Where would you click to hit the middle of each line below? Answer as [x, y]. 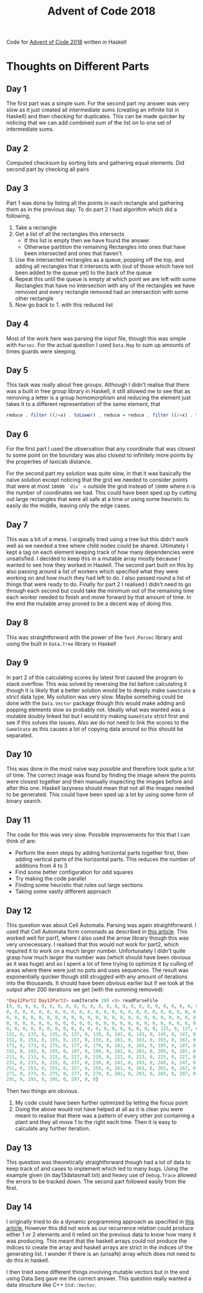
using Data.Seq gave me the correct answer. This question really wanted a [99, 1278]
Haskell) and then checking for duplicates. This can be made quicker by [96, 116]
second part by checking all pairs [48, 169]
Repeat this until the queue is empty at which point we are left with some [105, 279]
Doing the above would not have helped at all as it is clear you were [99, 1109]
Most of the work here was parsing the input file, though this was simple [96, 338]
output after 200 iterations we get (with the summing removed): [85, 989]
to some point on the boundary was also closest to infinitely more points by [100, 455]
